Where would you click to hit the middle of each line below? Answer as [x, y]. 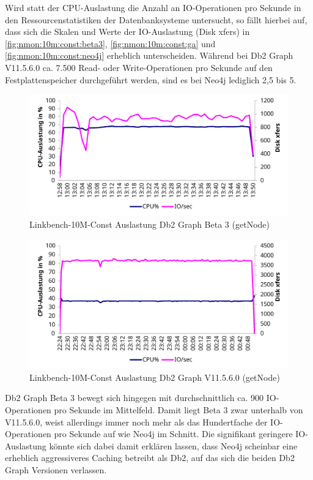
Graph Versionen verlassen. [56, 470]
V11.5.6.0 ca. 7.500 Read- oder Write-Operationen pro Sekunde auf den [139, 67]
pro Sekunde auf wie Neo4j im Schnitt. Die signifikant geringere [173, 434]
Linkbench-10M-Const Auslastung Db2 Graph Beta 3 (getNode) [149, 224]
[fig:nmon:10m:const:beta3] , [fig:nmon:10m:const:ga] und [110, 43]
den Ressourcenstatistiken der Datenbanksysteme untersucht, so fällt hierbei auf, [156, 19]
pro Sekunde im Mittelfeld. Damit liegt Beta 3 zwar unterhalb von [179, 410]
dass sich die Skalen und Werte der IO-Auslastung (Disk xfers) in [127, 32]
